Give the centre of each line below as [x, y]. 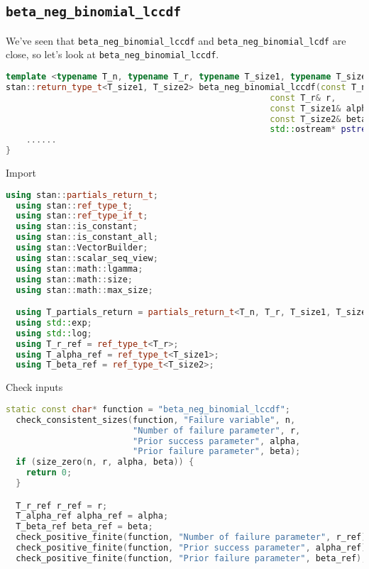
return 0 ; [49, 473]
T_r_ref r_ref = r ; [62, 506]
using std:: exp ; [54, 322]
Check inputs [34, 387]
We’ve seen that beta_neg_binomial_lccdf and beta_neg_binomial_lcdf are [176, 40]
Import [21, 173]
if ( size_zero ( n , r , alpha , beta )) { [105, 462]
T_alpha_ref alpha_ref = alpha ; [92, 516]
